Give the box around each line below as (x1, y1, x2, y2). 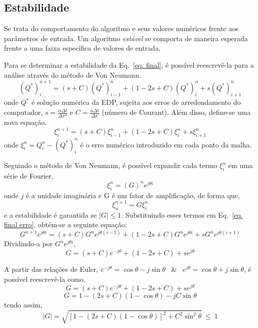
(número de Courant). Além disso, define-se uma (102, 107, 251, 117)
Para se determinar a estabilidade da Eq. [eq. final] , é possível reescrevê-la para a (4, 59, 254, 70)
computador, (4, 107, 43, 117)
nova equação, (4, 117, 47, 127)
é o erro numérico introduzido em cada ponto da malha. (80, 139, 252, 149)
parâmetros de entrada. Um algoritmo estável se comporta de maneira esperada (4, 33, 248, 43)
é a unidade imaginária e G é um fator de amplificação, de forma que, (26, 190, 240, 200)
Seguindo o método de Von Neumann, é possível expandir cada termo (4, 160, 217, 171)
